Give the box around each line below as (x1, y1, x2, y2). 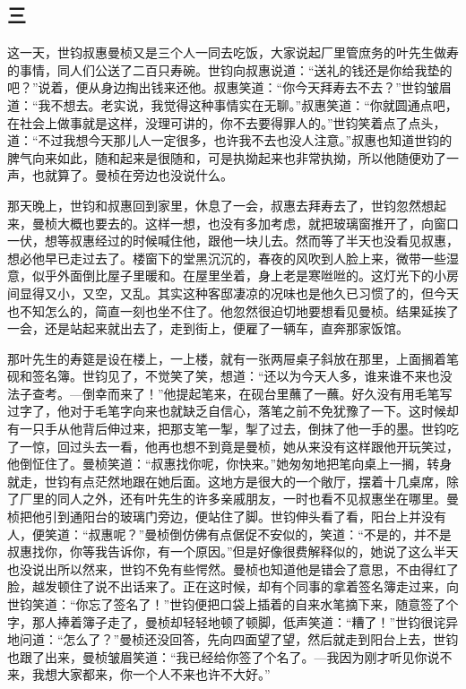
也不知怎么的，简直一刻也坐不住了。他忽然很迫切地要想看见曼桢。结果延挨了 (7, 301, 459, 320)
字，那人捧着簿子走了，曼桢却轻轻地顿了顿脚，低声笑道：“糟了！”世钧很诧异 (7, 612, 459, 631)
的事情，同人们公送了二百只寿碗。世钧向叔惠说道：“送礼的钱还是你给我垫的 (7, 60, 453, 79)
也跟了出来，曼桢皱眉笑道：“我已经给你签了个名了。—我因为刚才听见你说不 (7, 647, 453, 666)
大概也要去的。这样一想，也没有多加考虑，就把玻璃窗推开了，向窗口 (56, 213, 459, 232)
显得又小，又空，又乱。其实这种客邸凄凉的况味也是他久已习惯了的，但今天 (19, 283, 459, 302)
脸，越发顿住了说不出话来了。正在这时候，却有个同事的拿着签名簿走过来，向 (7, 577, 459, 596)
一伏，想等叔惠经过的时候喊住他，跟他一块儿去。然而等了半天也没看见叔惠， (7, 231, 459, 250)
